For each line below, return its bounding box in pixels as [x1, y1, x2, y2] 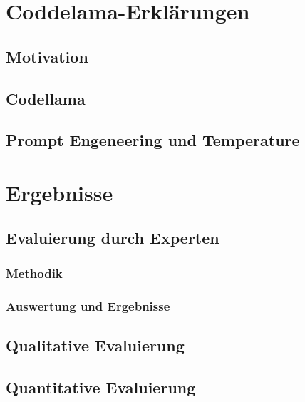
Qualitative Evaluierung [6, 334, 185, 356]
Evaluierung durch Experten [6, 227, 219, 249]
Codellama [6, 87, 86, 109]
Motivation [6, 45, 88, 67]
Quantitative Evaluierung [6, 376, 196, 398]
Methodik [6, 264, 63, 282]
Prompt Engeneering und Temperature [6, 129, 300, 151]
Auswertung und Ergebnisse [6, 297, 170, 314]
